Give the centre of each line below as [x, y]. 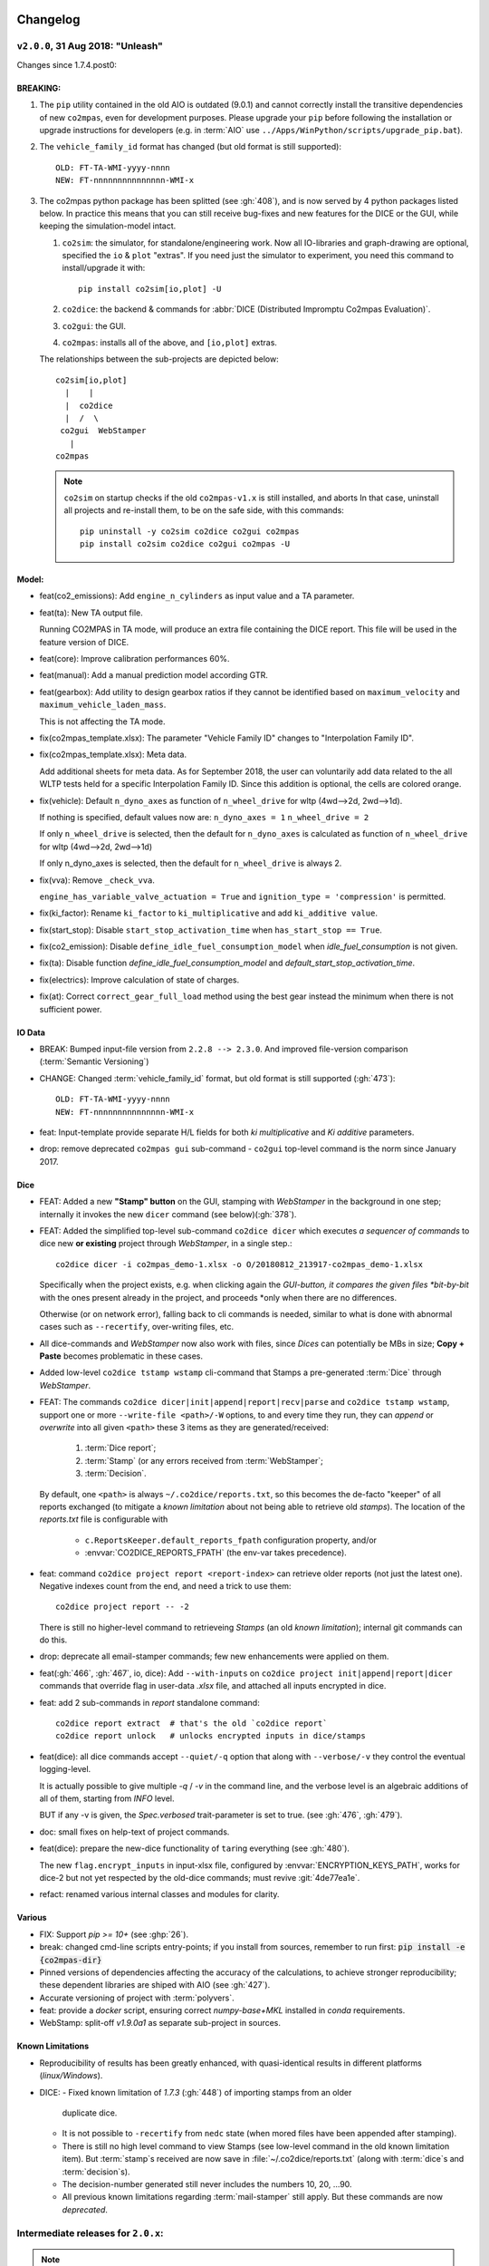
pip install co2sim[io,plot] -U [150, 289]
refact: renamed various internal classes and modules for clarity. [159, 1894]
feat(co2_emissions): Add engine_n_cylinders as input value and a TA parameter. [197, 596]
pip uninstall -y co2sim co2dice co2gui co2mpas [190, 531]
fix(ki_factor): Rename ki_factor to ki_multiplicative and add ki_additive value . [209, 913]
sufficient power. [71, 1009]
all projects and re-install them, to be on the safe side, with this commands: [204, 510]
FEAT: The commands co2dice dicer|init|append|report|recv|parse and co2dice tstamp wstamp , [244, 1402]
